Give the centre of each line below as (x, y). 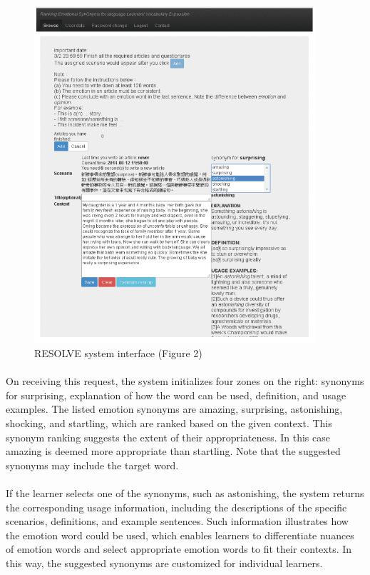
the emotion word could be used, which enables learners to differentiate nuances (180, 535)
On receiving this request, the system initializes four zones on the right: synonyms (185, 381)
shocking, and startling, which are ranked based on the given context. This (169, 423)
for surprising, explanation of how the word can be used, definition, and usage (176, 395)
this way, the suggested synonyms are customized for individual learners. (164, 562)
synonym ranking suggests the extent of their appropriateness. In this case (168, 437)
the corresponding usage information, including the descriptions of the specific (176, 507)
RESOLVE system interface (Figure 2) (118, 353)
